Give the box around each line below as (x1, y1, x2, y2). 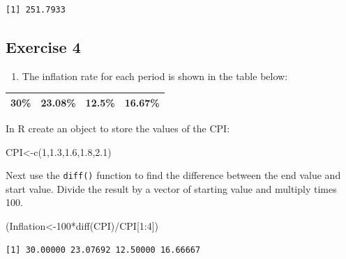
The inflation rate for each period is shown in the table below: (22, 68, 288, 83)
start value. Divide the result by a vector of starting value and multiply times (6, 181, 337, 196)
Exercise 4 (6, 36, 81, 57)
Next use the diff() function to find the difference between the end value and (6, 168, 341, 182)
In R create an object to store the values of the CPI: (6, 120, 230, 135)
